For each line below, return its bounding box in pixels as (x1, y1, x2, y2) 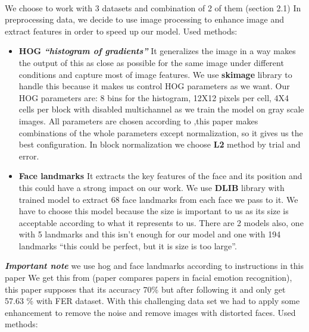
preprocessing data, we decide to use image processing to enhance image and (5, 13, 285, 26)
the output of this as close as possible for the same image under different (18, 56, 284, 68)
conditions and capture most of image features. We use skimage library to (18, 68, 292, 80)
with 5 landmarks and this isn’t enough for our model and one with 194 (18, 228, 281, 240)
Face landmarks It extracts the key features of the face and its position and (18, 170, 302, 182)
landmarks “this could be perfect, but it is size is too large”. (18, 239, 237, 252)
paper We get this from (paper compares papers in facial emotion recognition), (5, 271, 292, 284)
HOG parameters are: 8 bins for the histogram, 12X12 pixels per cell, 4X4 (18, 91, 289, 104)
